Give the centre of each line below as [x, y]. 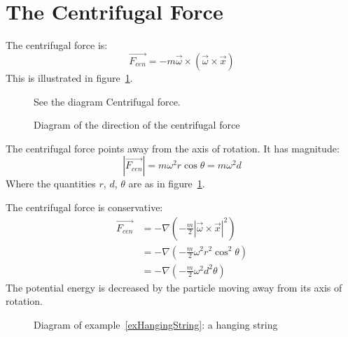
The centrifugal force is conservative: [84, 207]
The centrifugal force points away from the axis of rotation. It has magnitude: [173, 148]
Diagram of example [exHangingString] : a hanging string [156, 324]
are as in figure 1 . [167, 184]
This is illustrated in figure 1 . [69, 77]
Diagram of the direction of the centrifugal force [137, 125]
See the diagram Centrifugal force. [107, 101]
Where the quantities [51, 184]
